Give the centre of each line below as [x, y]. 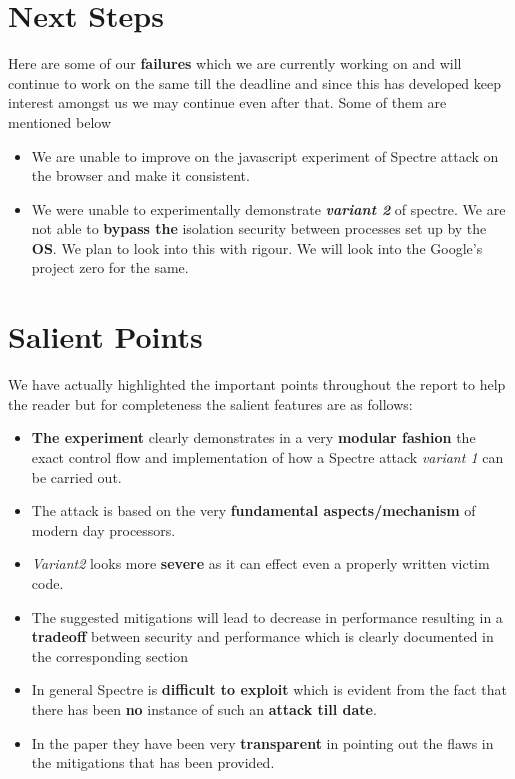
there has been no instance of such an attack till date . [204, 708]
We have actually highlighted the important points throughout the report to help [257, 384]
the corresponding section [109, 655]
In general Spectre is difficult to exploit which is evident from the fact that [269, 689]
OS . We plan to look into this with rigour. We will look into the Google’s [257, 247]
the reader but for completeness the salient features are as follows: [210, 403]
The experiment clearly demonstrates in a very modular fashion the [253, 437]
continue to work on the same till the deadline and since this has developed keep [255, 82]
